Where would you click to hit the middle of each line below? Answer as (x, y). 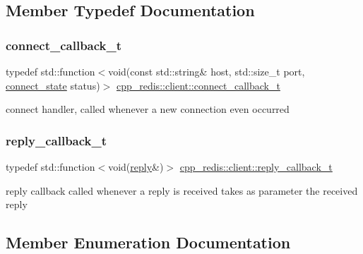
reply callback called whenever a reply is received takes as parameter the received (182, 190)
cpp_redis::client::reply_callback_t (256, 167)
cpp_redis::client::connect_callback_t (198, 85)
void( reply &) (136, 167)
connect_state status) (53, 85)
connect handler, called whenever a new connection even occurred (148, 109)
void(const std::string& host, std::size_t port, (207, 71)
